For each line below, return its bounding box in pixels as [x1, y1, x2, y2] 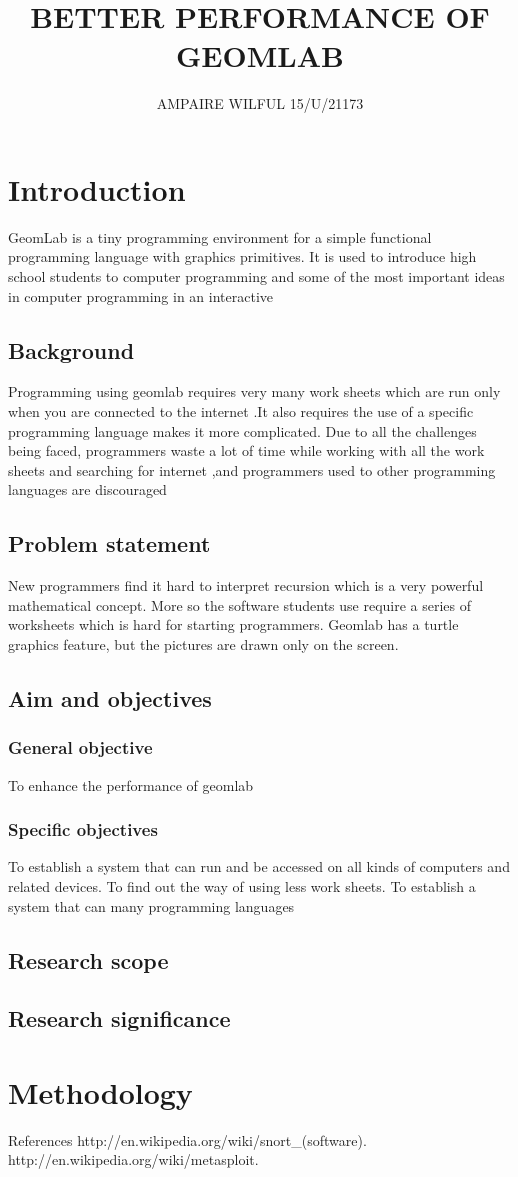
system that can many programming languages [8, 895, 295, 916]
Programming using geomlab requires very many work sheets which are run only [8, 381, 501, 402]
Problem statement [8, 528, 211, 559]
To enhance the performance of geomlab [8, 774, 254, 795]
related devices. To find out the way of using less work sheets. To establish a [8, 875, 476, 896]
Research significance [8, 1003, 231, 1034]
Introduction [8, 168, 186, 209]
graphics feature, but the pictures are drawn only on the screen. [8, 633, 399, 654]
